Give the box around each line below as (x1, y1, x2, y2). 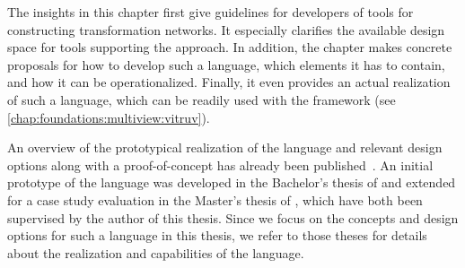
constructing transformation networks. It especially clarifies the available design (7, 20, 445, 39)
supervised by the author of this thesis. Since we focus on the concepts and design (7, 208, 459, 227)
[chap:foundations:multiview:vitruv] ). (7, 108, 210, 126)
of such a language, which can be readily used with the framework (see (7, 90, 396, 108)
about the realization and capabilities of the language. (7, 243, 304, 262)
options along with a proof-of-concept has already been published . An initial (7, 155, 434, 174)
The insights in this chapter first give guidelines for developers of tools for (7, 3, 414, 21)
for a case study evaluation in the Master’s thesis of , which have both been (7, 190, 423, 209)
